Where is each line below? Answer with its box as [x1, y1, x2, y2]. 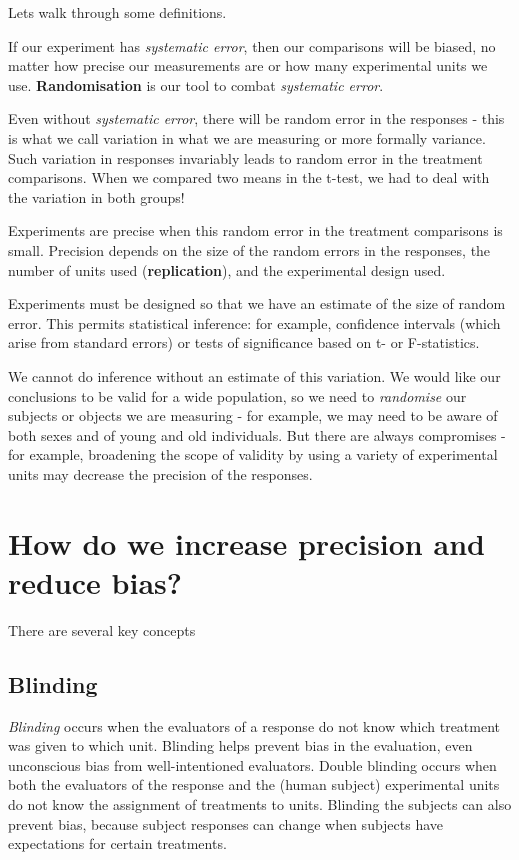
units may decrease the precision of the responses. [8, 463, 313, 484]
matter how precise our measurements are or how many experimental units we [8, 55, 488, 76]
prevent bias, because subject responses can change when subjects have [8, 813, 444, 834]
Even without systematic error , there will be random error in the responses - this [8, 108, 505, 129]
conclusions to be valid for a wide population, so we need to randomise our [8, 385, 467, 406]
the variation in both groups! [8, 186, 185, 207]
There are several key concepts [8, 619, 196, 640]
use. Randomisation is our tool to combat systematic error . [8, 74, 384, 95]
